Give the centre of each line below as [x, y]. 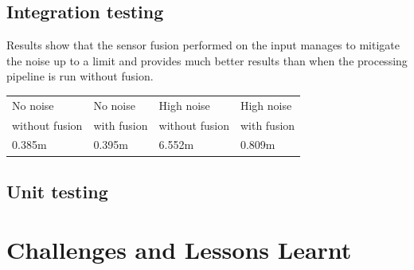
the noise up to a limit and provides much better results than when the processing [207, 60]
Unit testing [57, 191]
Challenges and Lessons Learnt [179, 250]
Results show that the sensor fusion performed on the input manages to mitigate [203, 45]
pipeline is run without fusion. [80, 76]
